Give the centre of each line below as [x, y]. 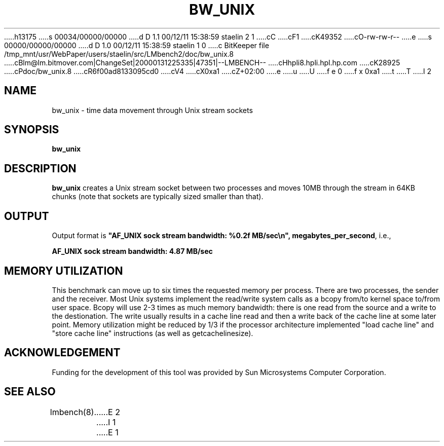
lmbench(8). [73, 412]
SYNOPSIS [32, 130]
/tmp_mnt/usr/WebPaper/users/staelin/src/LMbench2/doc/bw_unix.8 [119, 54]
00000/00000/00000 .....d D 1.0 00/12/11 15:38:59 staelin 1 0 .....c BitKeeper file [137, 45]
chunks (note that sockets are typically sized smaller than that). [158, 197]
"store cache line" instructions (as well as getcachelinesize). [153, 333]
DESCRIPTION [40, 168]
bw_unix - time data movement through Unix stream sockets [152, 110]
